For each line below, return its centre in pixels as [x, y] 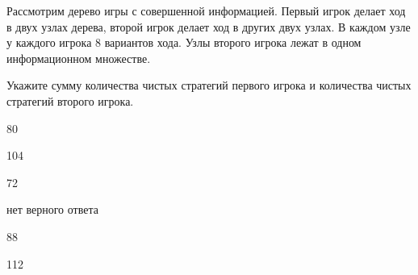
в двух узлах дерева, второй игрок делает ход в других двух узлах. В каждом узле [209, 26]
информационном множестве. [79, 58]
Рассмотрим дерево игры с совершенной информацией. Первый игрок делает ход [206, 10]
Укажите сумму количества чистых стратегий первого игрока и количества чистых [209, 85]
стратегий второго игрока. [70, 100]
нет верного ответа [52, 209]
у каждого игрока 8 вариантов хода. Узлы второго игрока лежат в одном [184, 42]
